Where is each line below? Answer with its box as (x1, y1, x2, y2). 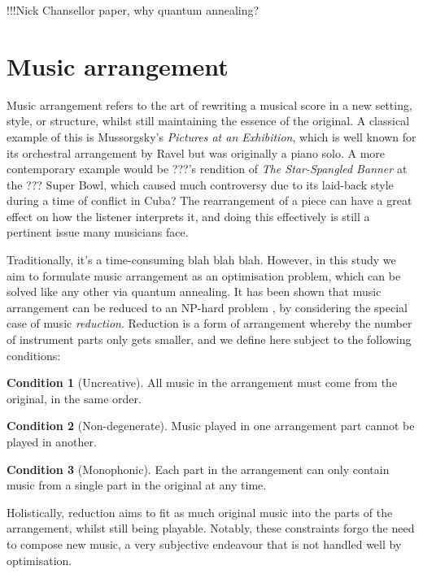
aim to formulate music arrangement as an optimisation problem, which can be (7, 267, 401, 284)
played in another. (7, 433, 97, 450)
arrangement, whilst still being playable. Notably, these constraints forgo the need (7, 520, 415, 537)
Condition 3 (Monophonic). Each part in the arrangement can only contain (7, 460, 390, 477)
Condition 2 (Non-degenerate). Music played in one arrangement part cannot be (7, 417, 415, 434)
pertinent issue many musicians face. (7, 224, 189, 241)
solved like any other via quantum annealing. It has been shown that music (7, 283, 382, 300)
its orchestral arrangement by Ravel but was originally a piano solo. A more (7, 144, 386, 161)
